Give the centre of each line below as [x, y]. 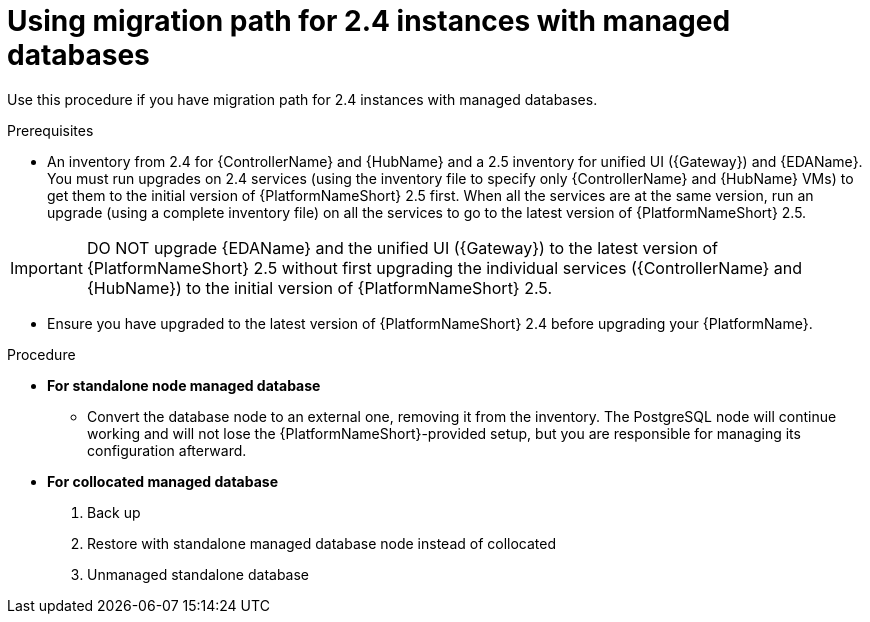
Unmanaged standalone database [198, 574]
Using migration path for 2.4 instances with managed [369, 21]
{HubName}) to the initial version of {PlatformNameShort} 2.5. [319, 287]
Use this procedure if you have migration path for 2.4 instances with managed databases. [302, 99]
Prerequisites [50, 130]
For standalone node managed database [184, 385]
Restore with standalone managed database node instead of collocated [322, 543]
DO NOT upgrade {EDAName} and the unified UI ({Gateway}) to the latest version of [402, 247]
